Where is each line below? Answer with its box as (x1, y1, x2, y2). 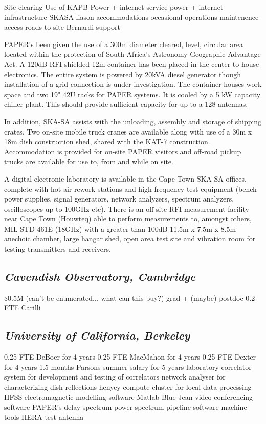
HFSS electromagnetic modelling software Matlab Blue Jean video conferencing (4, 391, 253, 402)
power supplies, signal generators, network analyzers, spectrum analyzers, (4, 193, 234, 204)
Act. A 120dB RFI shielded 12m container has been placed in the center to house (4, 58, 259, 69)
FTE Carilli (4, 302, 41, 313)
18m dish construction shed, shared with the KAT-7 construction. (4, 136, 210, 147)
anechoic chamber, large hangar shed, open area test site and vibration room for (4, 233, 256, 244)
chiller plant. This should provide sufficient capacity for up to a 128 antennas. (4, 99, 248, 109)
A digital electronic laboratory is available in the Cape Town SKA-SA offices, (4, 173, 247, 184)
